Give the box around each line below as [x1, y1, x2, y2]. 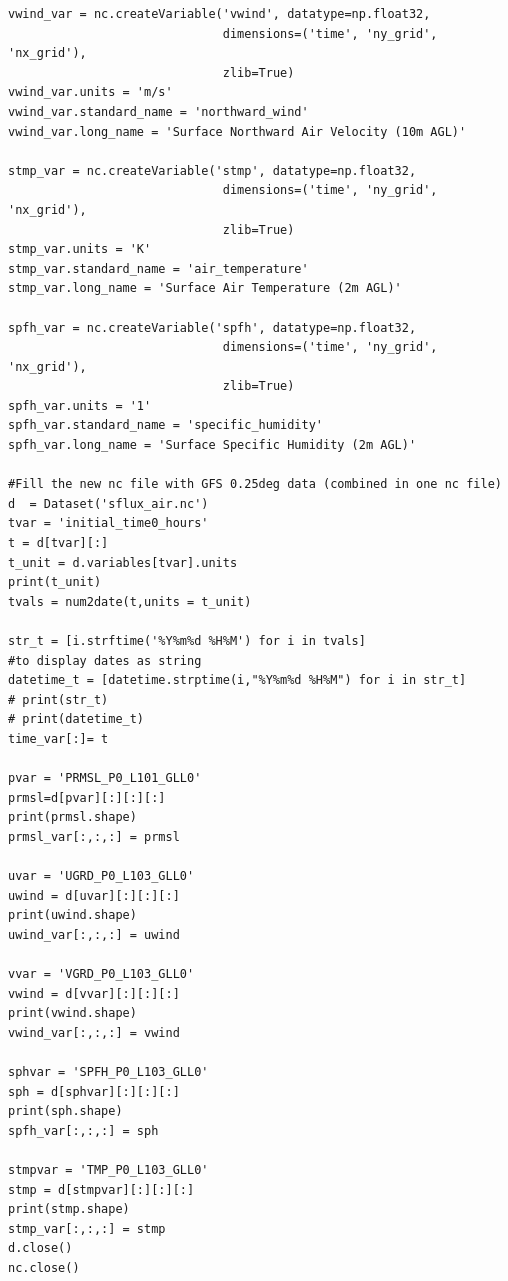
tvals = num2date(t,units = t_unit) [8, 594, 252, 609]
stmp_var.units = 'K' [8, 242, 152, 257]
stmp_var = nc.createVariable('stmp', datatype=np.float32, [8, 163, 417, 178]
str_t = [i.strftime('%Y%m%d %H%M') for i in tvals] [8, 634, 366, 648]
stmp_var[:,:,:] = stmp [8, 1221, 166, 1236]
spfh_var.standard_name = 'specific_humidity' [8, 418, 323, 433]
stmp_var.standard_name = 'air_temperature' [8, 261, 309, 276]
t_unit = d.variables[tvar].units [8, 555, 238, 570]
